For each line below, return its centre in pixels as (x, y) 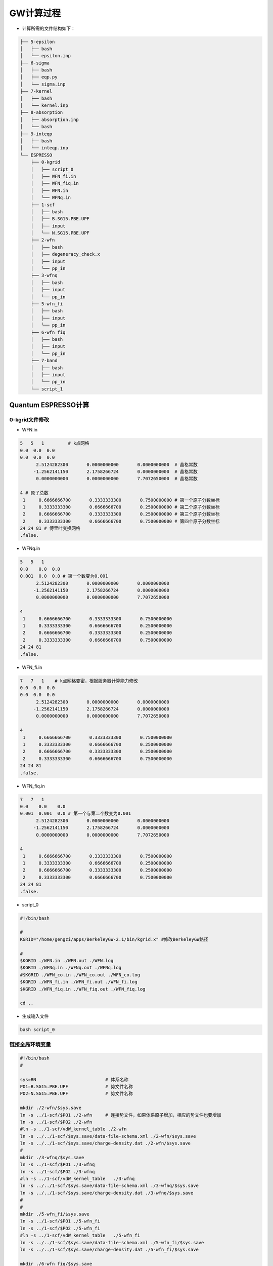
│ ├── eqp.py (39, 77)
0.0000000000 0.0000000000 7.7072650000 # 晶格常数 (117, 479)
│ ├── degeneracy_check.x (65, 254)
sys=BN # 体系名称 (74, 1079)
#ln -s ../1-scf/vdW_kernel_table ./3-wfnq (77, 1179)
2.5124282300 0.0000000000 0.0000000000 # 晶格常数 (117, 464)
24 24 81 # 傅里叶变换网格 (50, 528)
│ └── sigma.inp (43, 84)
